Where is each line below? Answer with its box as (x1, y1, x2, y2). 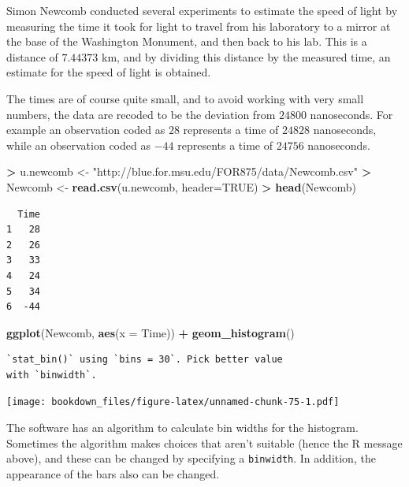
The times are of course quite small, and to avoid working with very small (6, 90, 364, 106)
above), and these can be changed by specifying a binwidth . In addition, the (6, 450, 376, 467)
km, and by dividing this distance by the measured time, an (102, 48, 391, 65)
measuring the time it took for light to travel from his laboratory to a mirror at (6, 17, 391, 34)
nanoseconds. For (310, 106, 393, 122)
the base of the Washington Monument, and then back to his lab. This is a (6, 33, 367, 50)
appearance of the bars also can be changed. (6, 465, 220, 481)
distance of (6, 48, 58, 65)
